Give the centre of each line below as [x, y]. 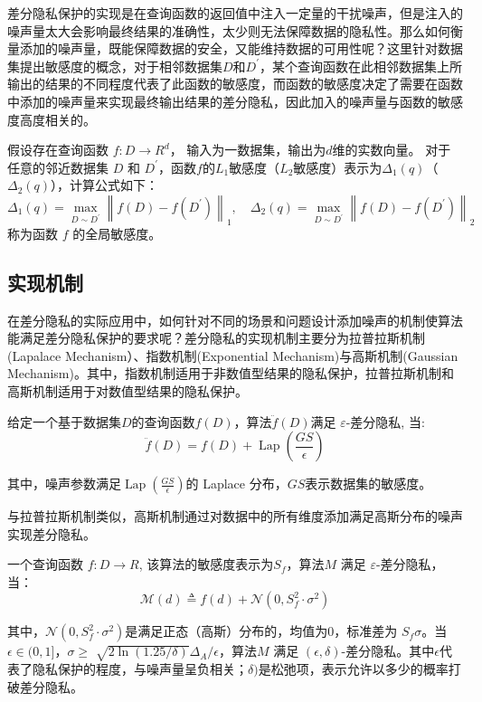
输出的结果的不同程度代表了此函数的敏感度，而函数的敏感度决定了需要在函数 [235, 84]
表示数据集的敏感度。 [369, 484]
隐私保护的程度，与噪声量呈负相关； [140, 669]
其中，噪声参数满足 [64, 484]
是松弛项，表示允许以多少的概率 [353, 669]
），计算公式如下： [105, 185]
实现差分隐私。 [52, 533]
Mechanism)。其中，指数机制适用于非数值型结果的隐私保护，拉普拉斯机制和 [231, 373]
